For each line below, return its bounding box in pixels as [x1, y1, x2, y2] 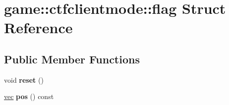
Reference [4, 17, 73, 38]
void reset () [4, 74, 44, 85]
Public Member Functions [4, 51, 140, 66]
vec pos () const [4, 91, 54, 102]
